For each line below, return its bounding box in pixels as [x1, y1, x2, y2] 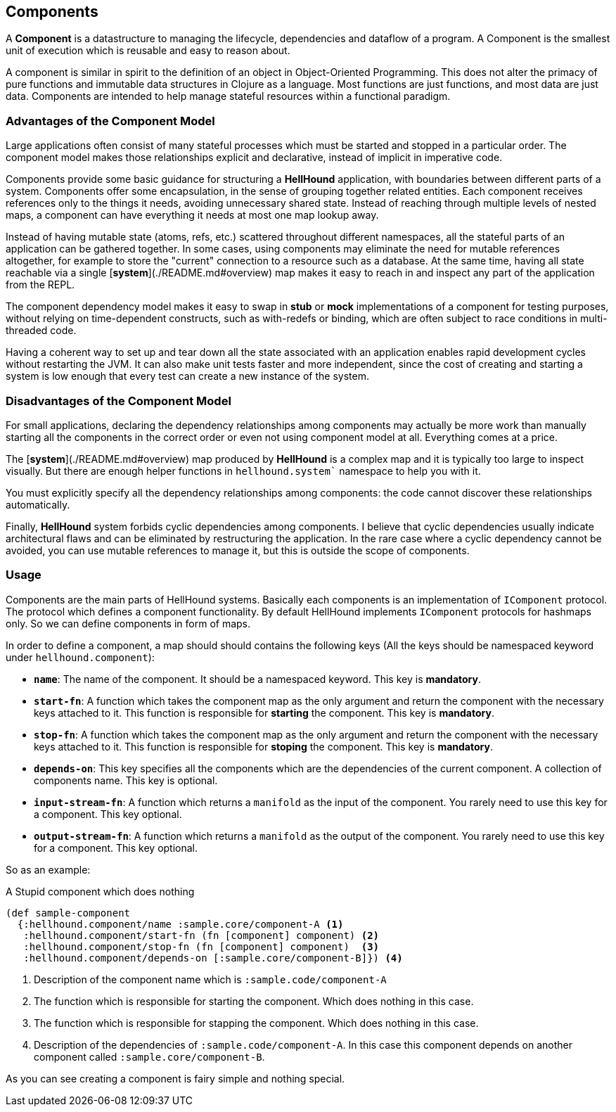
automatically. [6, 498, 70, 511]
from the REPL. [6, 279, 75, 291]
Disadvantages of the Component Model [6, 393, 231, 408]
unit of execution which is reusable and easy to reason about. [6, 44, 290, 57]
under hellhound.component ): [6, 651, 155, 663]
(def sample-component [6, 907, 131, 919]
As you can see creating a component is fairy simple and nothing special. [6, 1072, 345, 1085]
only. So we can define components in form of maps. [6, 617, 251, 630]
